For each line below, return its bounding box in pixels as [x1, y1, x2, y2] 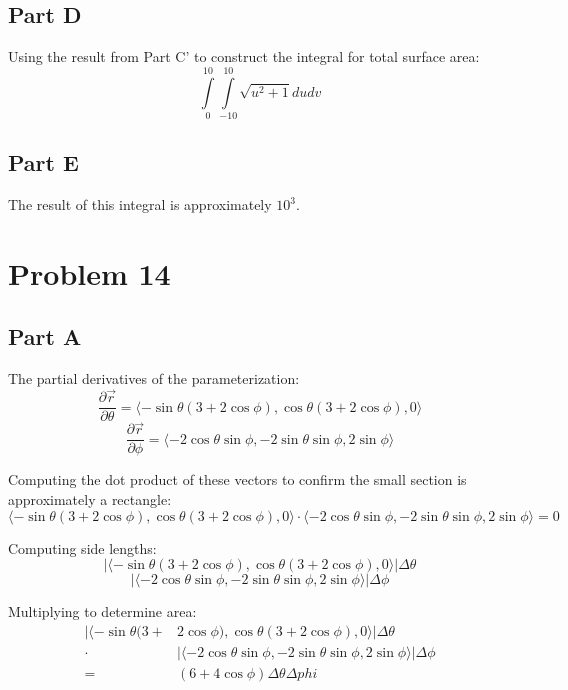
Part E [8, 147, 79, 178]
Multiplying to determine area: [8, 601, 197, 622]
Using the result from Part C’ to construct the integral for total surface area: [8, 46, 480, 67]
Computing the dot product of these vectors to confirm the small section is [8, 469, 467, 490]
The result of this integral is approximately [8, 194, 272, 215]
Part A [8, 321, 82, 352]
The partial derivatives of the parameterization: [8, 368, 300, 389]
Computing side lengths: [8, 537, 157, 558]
